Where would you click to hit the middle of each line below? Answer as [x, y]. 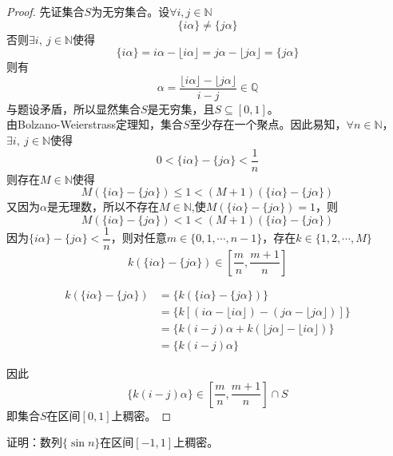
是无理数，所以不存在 [103, 206]
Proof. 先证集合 [46, 11]
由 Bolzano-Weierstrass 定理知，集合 [95, 124]
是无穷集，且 [181, 108]
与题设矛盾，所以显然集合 [73, 108]
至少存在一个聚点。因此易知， [268, 124]
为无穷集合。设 [131, 11]
